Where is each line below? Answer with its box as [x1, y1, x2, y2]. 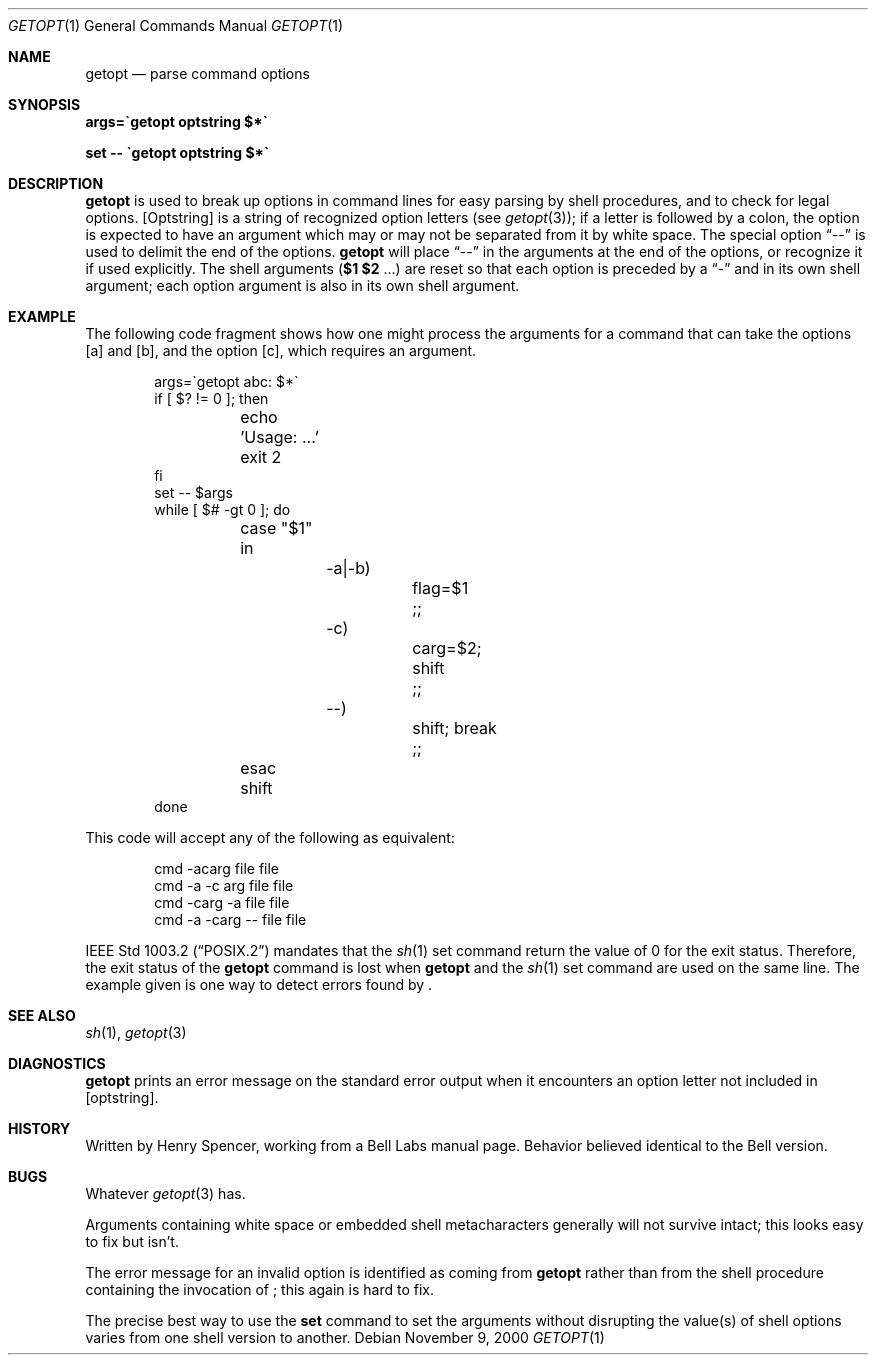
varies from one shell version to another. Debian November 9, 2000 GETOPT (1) [85, 1329, 605, 1346]
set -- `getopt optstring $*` [85, 144, 270, 161]
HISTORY [8, 1120, 71, 1137]
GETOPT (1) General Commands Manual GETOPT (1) [8, 17, 344, 34]
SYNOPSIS [8, 96, 81, 113]
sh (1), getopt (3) [85, 1024, 187, 1041]
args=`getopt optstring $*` [85, 113, 268, 130]
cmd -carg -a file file [154, 894, 290, 911]
